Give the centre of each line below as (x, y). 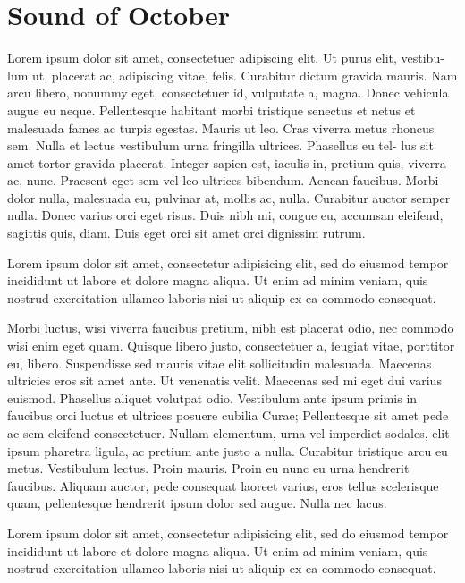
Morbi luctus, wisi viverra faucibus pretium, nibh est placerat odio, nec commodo (231, 328)
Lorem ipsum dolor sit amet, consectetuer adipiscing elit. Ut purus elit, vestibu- (226, 58)
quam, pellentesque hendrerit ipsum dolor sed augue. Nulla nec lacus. (197, 503)
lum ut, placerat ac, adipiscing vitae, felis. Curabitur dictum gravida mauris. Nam (232, 75)
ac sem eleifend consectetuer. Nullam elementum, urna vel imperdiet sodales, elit (228, 433)
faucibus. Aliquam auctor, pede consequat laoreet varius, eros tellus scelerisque (223, 485)
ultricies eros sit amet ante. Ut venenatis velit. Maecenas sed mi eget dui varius (224, 380)
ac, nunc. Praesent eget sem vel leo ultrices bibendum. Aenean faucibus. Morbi (223, 180)
